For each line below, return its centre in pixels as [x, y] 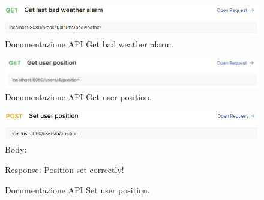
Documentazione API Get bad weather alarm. [89, 44]
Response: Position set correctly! [64, 169]
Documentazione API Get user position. [78, 96]
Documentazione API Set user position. [77, 189]
